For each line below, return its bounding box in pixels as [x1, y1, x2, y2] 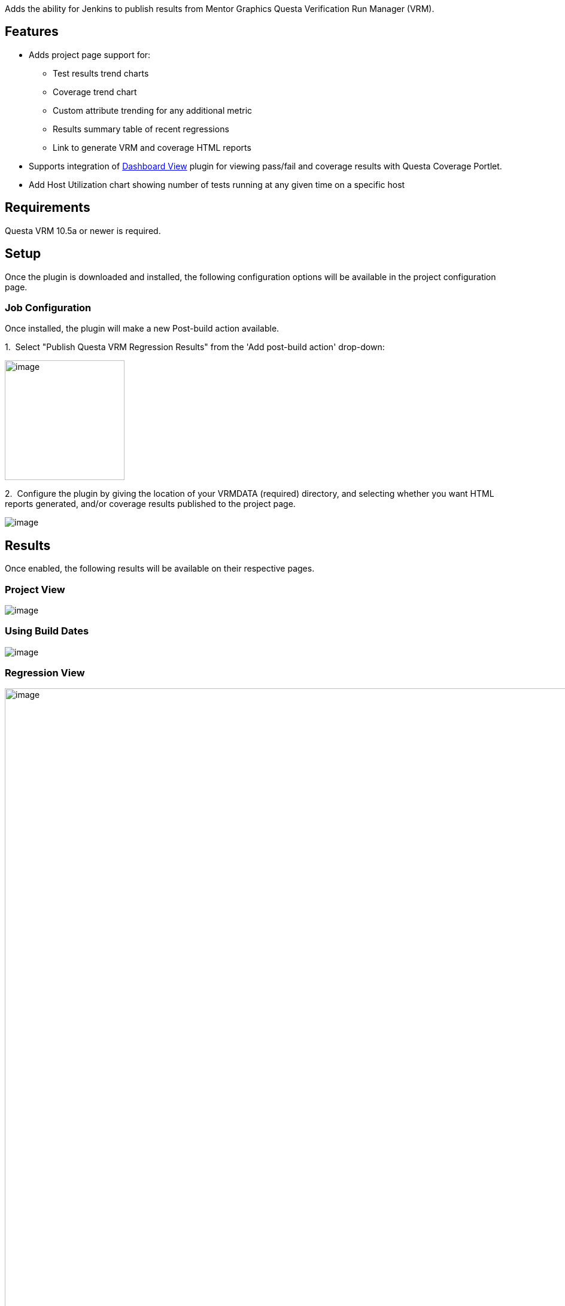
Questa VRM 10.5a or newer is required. [5, 225, 161, 236]
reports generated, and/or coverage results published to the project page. [5, 499, 296, 509]
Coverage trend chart [53, 86, 137, 97]
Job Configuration [5, 301, 92, 314]
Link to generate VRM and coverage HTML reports [53, 142, 251, 153]
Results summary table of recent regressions [53, 123, 229, 134]
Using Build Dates [5, 625, 89, 637]
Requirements [5, 200, 90, 215]
